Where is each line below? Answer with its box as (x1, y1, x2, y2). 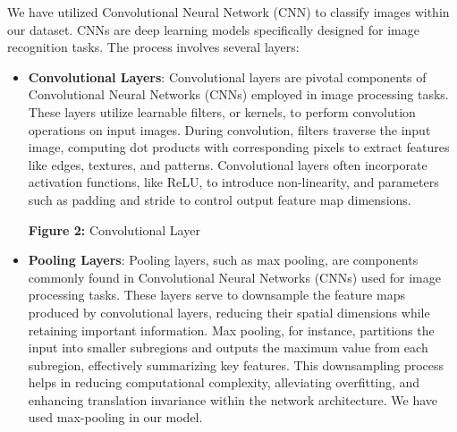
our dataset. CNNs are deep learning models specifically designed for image (7, 20, 419, 38)
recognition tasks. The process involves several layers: (7, 38, 300, 56)
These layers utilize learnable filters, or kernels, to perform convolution (28, 102, 416, 121)
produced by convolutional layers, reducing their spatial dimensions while (28, 302, 430, 321)
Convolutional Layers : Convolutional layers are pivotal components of (28, 67, 427, 86)
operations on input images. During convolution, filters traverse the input (28, 120, 431, 139)
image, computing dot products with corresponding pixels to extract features (28, 138, 450, 157)
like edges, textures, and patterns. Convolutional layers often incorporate (28, 155, 427, 174)
